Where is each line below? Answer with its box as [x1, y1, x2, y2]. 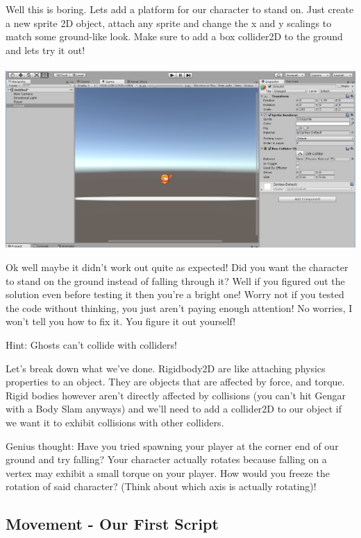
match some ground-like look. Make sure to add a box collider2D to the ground [6, 29, 343, 44]
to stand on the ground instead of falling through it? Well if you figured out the [6, 273, 345, 288]
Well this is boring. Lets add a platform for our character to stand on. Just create [6, 2, 354, 16]
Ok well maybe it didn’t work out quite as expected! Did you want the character [6, 260, 349, 274]
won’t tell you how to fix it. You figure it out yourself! [6, 314, 236, 329]
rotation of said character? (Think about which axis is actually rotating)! [6, 479, 317, 494]
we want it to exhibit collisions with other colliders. [6, 415, 224, 429]
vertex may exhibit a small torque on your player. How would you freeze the [6, 465, 330, 480]
